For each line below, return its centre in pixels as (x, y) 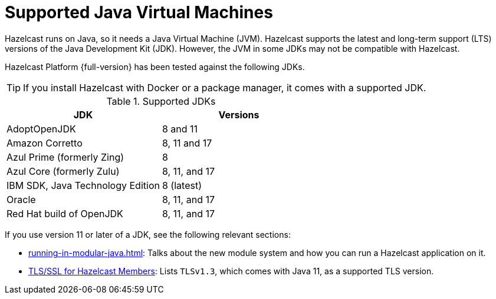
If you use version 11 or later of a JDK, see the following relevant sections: (148, 234)
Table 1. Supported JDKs (161, 101)
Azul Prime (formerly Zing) (65, 157)
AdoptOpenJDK (41, 129)
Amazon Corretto (45, 143)
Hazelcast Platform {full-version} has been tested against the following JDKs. (155, 67)
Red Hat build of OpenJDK (65, 213)
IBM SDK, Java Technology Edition (83, 185)
